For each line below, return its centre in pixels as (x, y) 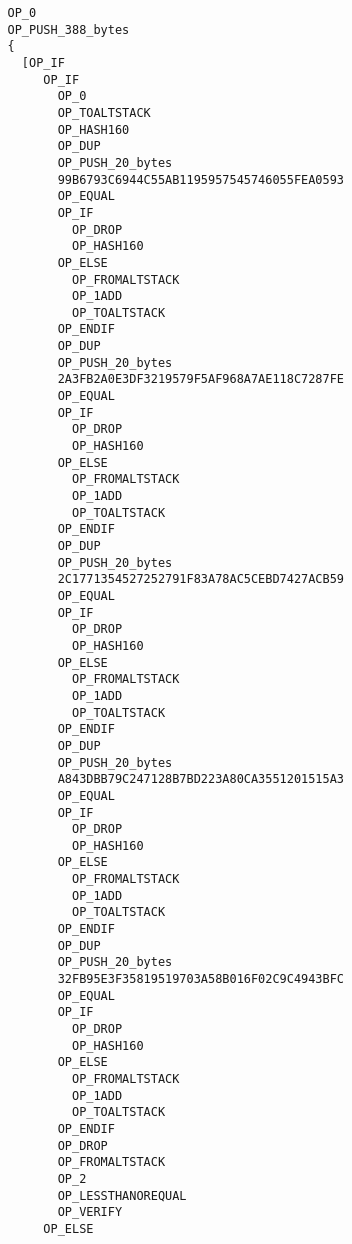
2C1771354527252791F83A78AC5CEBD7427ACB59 (201, 579)
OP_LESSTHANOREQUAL (122, 1195)
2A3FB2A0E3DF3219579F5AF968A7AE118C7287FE (201, 379)
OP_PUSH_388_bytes (68, 29)
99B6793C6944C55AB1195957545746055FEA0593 (201, 179)
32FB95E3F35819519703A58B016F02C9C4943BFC (201, 979)
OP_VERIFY (90, 1212)
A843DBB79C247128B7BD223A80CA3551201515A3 (201, 779)
